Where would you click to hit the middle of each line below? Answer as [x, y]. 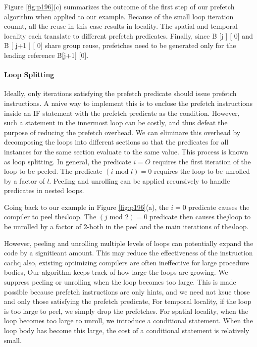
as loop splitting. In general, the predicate [68, 161]
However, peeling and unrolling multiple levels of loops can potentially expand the [129, 243]
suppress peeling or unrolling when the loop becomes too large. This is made [120, 282]
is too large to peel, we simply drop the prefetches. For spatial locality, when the [126, 311]
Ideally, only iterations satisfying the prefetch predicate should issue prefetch [120, 93]
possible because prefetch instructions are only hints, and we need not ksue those [127, 291]
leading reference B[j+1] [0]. [46, 55]
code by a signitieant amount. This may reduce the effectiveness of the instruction [128, 253]
